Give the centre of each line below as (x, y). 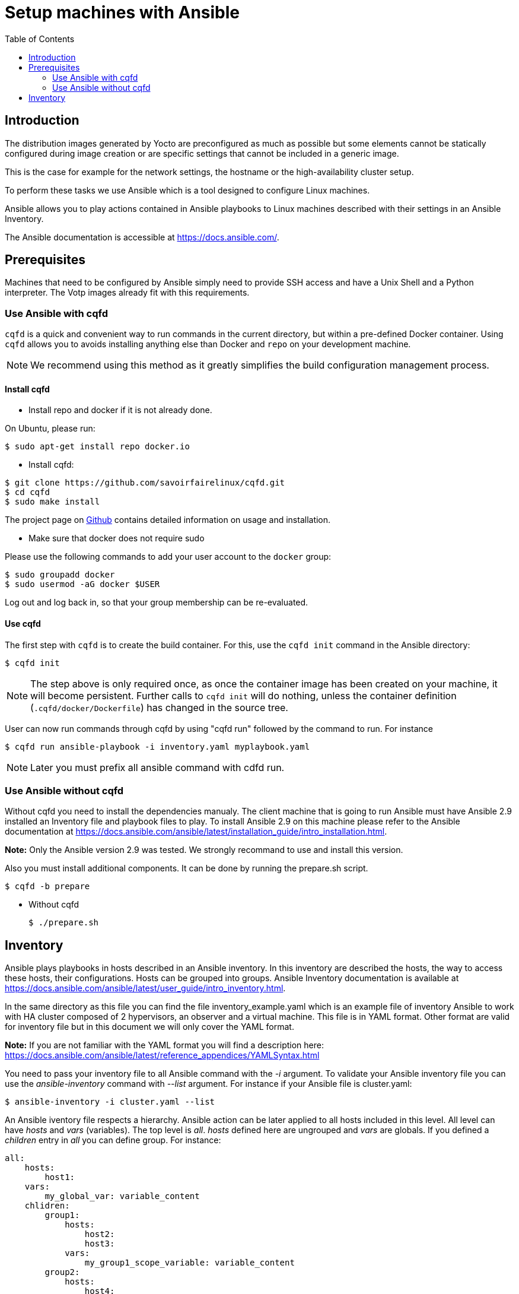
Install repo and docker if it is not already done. (120, 410)
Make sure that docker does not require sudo (117, 538)
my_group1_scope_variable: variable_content (190, 1263)
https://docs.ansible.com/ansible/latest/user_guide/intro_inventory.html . (145, 988)
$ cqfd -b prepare (47, 887)
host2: (100, 1234)
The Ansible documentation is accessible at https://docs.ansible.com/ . (142, 237)
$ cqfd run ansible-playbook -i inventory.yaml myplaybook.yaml (157, 746)
